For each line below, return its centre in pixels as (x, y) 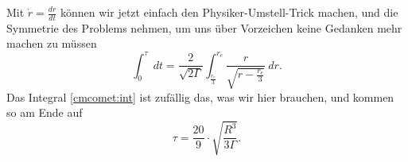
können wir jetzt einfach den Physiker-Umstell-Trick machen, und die (229, 12)
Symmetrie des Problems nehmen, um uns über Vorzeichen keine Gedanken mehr (204, 27)
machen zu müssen (52, 43)
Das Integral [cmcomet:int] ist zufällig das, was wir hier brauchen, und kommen (200, 96)
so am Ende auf (45, 112)
